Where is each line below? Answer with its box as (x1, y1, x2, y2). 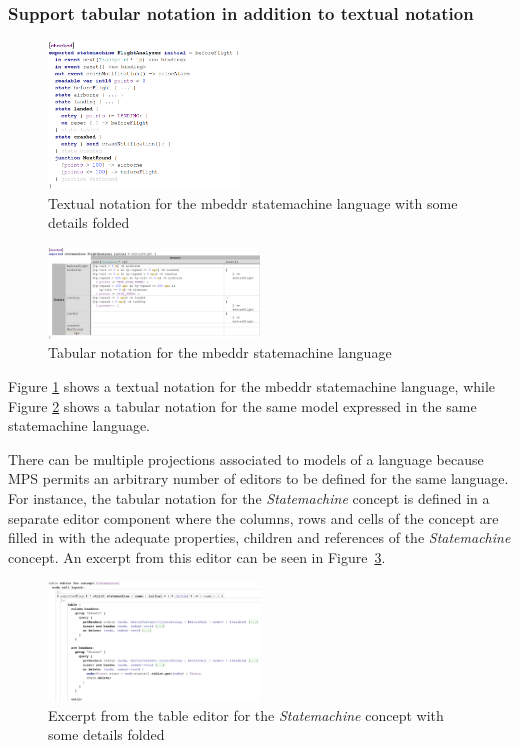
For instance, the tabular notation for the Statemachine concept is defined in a (8, 488, 490, 509)
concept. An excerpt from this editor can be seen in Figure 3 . (8, 546, 386, 567)
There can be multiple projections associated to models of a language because (8, 448, 484, 469)
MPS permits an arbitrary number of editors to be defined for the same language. (8, 468, 509, 489)
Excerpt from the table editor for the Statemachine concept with (48, 704, 444, 725)
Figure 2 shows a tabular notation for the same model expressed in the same (8, 395, 477, 416)
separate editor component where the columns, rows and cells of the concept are (8, 507, 499, 528)
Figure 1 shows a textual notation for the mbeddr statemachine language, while (8, 376, 496, 397)
